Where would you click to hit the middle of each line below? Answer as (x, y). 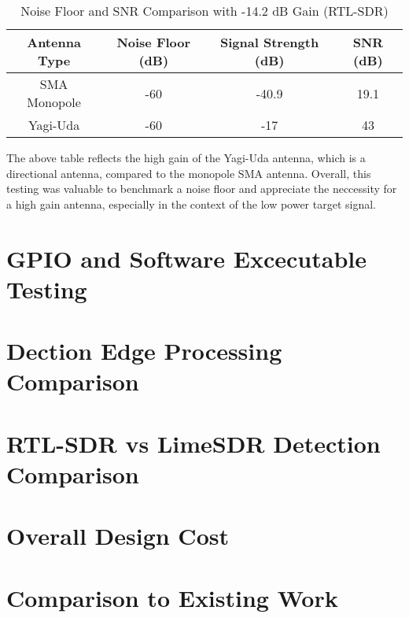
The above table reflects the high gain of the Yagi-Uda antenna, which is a (186, 157)
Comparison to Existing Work (172, 597)
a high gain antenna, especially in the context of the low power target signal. (192, 204)
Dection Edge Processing (144, 351)
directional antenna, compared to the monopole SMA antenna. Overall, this (189, 173)
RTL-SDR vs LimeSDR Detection (193, 443)
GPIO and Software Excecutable (186, 258)
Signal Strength (270, 42)
